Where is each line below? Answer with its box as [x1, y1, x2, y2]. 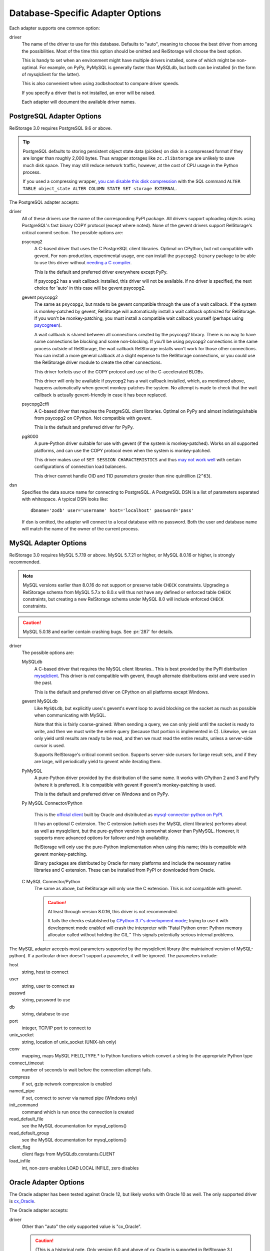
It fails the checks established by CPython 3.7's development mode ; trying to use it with [47, 918, 228, 924]
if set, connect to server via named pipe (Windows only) [21, 1095, 137, 1101]
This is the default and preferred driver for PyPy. [34, 424, 134, 430]
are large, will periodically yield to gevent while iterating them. [34, 759, 162, 765]
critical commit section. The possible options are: [21, 229, 123, 235]
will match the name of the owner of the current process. [21, 526, 139, 532]
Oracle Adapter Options [9, 1178, 85, 1186]
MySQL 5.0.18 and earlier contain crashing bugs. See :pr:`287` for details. [22, 629, 173, 635]
